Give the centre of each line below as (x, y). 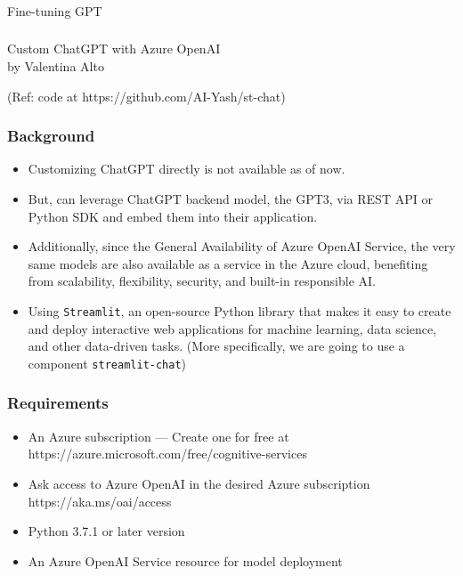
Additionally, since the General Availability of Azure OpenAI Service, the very (242, 246)
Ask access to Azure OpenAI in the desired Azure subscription (199, 483)
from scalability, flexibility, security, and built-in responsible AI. (202, 281)
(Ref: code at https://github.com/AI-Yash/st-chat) (146, 96)
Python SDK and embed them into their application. (173, 216)
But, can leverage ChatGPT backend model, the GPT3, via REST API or (230, 199)
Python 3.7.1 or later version (106, 531)
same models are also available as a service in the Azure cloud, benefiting (228, 263)
